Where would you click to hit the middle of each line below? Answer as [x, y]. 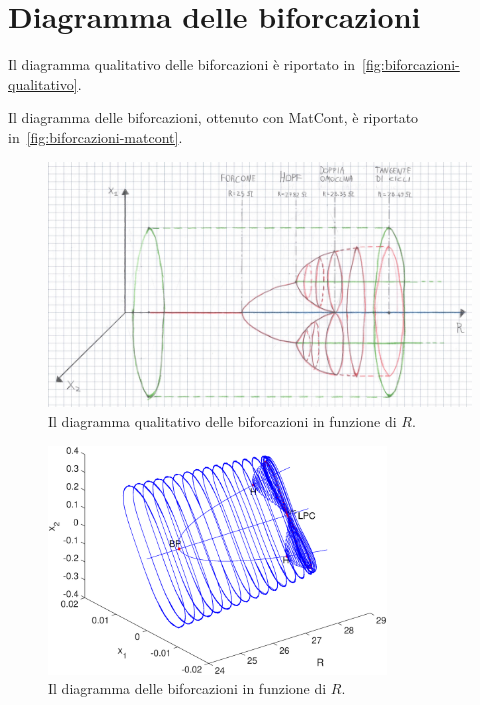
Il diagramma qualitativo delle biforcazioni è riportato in [182, 64]
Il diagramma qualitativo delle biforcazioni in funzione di [222, 421]
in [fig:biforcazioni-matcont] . [95, 136]
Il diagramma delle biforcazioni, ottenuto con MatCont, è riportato [213, 117]
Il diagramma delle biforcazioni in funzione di [187, 688]
